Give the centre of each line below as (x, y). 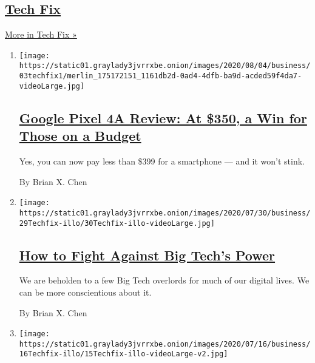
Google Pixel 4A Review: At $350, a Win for (163, 117)
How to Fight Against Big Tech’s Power (147, 255)
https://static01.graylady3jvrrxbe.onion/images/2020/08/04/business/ (165, 66)
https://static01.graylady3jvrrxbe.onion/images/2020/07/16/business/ (165, 344)
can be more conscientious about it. (85, 292)
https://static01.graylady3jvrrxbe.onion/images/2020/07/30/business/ (165, 213)
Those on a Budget (80, 136)
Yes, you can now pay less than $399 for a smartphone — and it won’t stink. (162, 161)
